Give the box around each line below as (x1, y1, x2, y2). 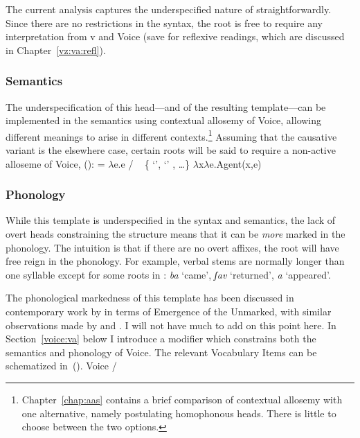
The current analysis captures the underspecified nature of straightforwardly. (6, 2, 332, 16)
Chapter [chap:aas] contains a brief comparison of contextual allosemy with (21, 392, 343, 406)
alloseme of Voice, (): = (6, 156, 105, 170)
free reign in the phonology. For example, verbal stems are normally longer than (6, 254, 345, 268)
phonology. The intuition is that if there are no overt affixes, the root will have (6, 240, 339, 254)
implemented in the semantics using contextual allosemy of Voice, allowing (6, 113, 322, 128)
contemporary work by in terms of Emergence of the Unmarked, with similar (6, 304, 332, 318)
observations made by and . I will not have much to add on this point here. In (6, 317, 336, 332)
